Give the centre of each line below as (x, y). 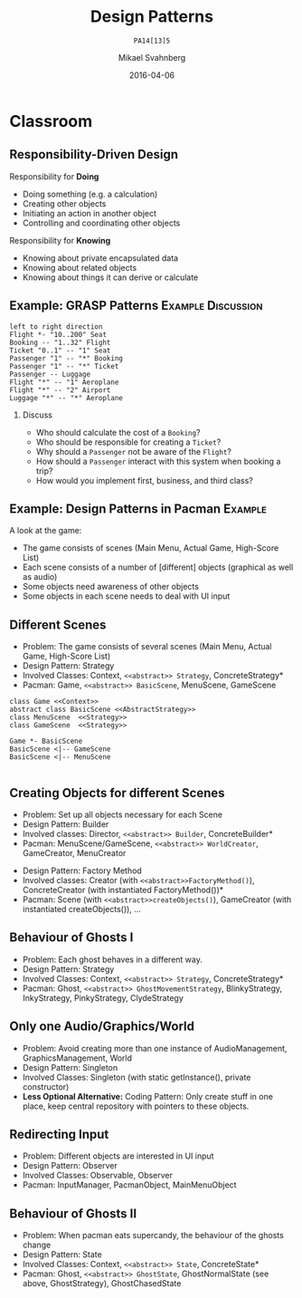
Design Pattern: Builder (66, 824)
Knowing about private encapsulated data (100, 258)
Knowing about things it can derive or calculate (110, 277)
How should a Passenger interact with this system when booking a (158, 461)
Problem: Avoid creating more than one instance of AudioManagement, (155, 1048)
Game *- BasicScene (46, 741)
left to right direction (56, 327)
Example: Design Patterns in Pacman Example (138, 509)
